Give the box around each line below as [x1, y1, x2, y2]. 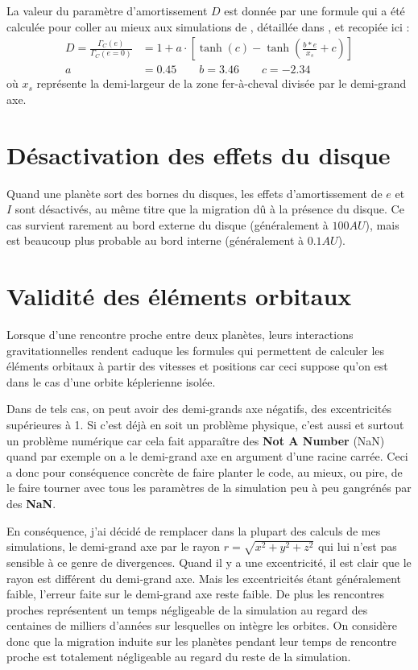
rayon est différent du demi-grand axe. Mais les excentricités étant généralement [6, 569, 402, 586]
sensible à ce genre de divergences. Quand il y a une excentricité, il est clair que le [6, 553, 412, 570]
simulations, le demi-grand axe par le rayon [6, 538, 221, 555]
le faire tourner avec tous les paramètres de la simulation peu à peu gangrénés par [6, 479, 412, 496]
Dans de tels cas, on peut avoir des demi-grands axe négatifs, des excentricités [6, 400, 392, 417]
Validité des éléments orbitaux [6, 279, 352, 312]
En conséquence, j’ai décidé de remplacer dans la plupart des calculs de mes [6, 522, 381, 539]
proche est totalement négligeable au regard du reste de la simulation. [6, 648, 351, 665]
